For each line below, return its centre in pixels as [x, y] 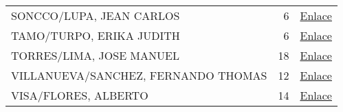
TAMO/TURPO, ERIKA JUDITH [96, 35]
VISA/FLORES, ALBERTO [80, 95]
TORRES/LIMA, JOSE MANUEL [95, 55]
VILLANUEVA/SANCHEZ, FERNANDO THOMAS [139, 75]
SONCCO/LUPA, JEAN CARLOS [96, 15]
